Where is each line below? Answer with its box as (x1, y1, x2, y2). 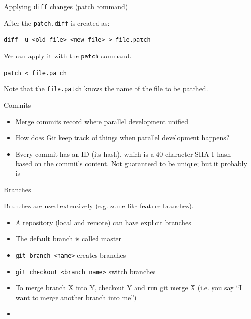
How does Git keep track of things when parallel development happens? (15, 132, 230, 143)
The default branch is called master (15, 233, 122, 244)
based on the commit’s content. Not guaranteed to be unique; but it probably (15, 158, 247, 169)
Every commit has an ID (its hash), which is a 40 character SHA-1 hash (15, 149, 231, 159)
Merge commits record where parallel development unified (15, 116, 188, 126)
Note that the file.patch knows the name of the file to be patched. (4, 83, 208, 94)
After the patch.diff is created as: (4, 18, 110, 28)
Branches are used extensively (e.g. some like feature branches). (4, 201, 193, 211)
